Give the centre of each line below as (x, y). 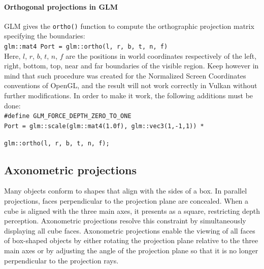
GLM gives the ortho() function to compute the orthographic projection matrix (129, 26)
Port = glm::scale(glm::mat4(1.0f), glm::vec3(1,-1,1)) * (104, 126)
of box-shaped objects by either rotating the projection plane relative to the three (131, 240)
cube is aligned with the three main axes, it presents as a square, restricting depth (132, 210)
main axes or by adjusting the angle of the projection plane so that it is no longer (131, 250)
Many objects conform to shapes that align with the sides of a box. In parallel (126, 191)
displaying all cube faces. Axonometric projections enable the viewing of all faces (130, 230)
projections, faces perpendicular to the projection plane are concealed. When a (126, 201)
